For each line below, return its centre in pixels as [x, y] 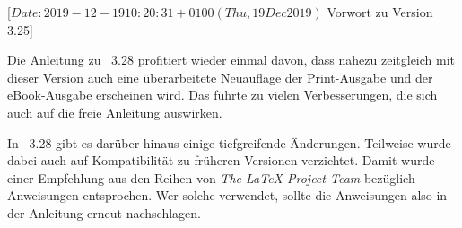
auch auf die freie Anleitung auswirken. [115, 112]
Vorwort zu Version [380, 12]
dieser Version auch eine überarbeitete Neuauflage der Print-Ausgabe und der [220, 77]
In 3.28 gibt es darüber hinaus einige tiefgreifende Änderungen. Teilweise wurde [229, 142]
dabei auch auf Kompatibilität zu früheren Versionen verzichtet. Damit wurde [221, 160]
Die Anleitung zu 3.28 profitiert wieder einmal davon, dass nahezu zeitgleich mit [231, 60]
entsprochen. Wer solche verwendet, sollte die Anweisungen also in [265, 195]
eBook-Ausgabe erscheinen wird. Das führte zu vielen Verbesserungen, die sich [222, 95]
